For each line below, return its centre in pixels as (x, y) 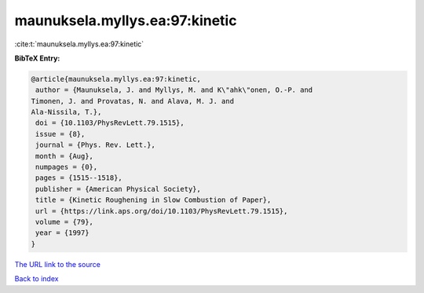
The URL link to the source (58, 264)
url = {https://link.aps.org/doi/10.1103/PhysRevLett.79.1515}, (162, 211)
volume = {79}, (65, 222)
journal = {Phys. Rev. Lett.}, (96, 145)
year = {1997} (62, 233)
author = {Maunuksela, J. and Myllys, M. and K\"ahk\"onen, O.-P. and (174, 90)
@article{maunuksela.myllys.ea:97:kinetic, (116, 79)
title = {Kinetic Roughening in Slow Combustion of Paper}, (154, 200)
